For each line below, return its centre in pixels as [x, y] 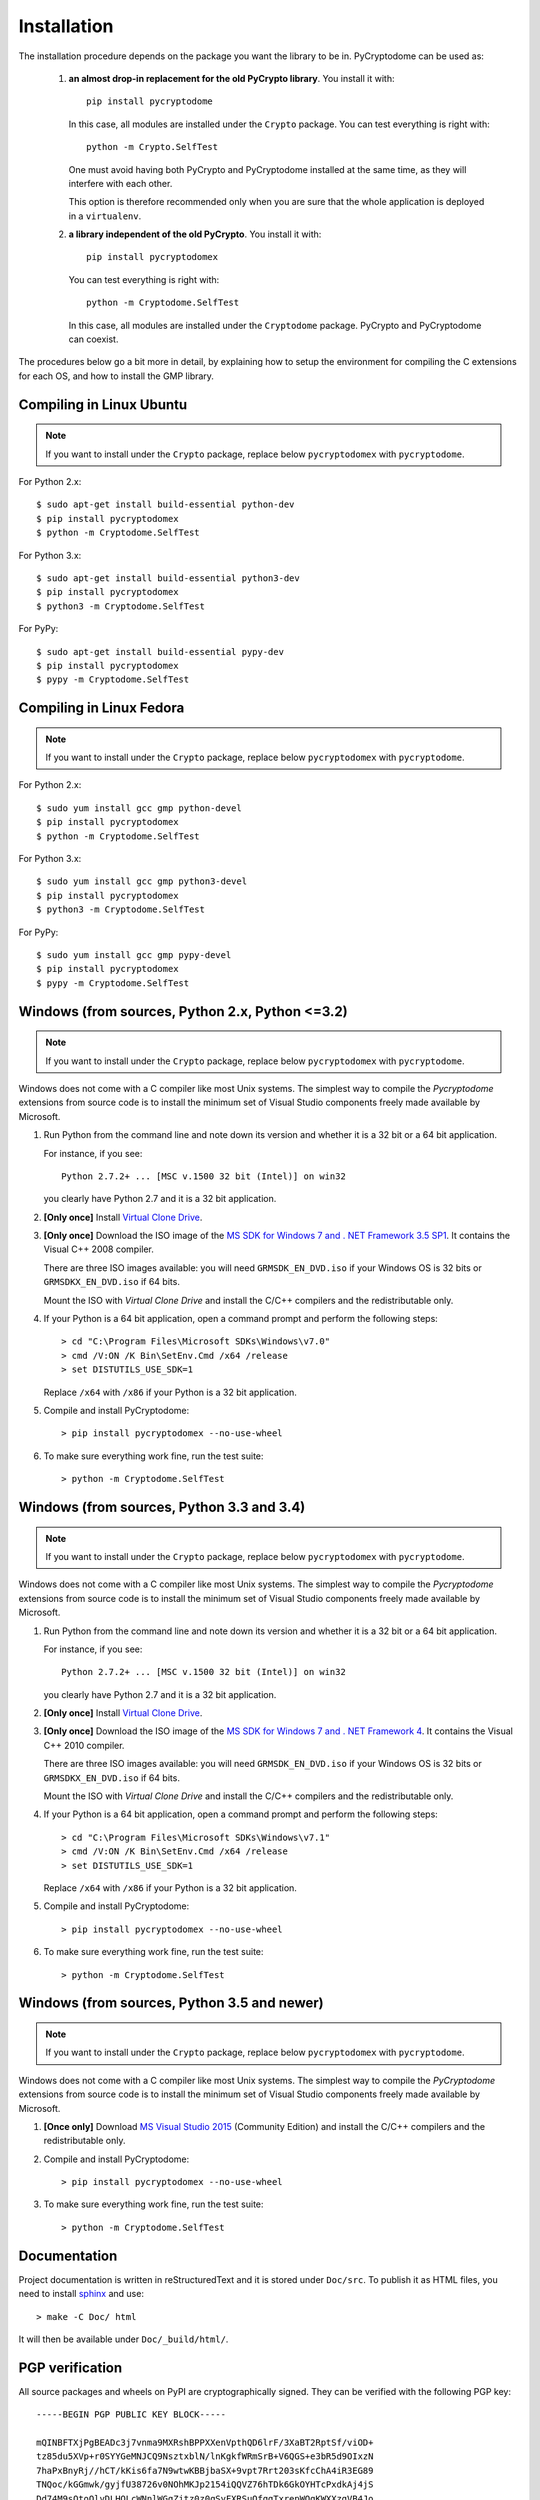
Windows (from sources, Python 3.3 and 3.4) [162, 1506]
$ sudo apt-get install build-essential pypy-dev [160, 651]
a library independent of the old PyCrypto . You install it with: [195, 234]
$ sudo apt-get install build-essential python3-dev [168, 578]
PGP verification [70, 2367]
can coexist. [93, 339]
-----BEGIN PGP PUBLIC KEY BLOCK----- [131, 2414]
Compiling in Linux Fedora [101, 708]
